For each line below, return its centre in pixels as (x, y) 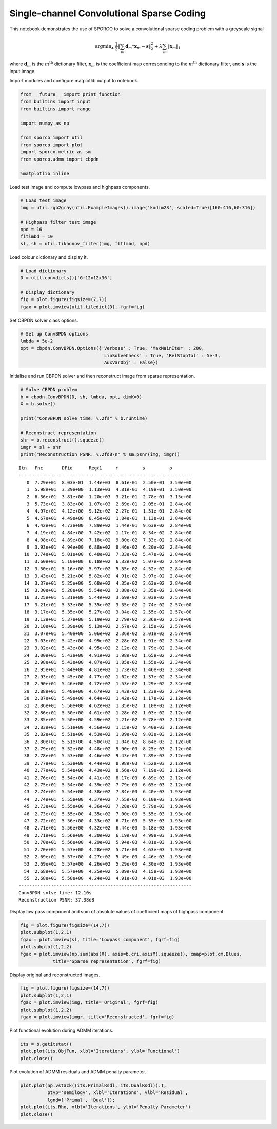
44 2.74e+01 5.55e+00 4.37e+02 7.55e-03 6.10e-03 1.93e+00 (108, 799)
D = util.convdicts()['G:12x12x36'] (66, 278)
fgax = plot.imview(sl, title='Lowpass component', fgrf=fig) (100, 940)
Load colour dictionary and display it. (49, 257)
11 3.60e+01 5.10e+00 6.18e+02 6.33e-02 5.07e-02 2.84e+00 (108, 561)
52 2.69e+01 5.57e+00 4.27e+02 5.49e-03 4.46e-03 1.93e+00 (108, 857)
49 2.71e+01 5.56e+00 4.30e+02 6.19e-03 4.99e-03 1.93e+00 (108, 835)
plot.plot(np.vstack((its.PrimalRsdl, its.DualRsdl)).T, (93, 1085)
